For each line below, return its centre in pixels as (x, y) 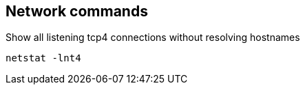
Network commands (77, 11)
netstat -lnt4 (43, 58)
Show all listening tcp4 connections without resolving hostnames (153, 37)
